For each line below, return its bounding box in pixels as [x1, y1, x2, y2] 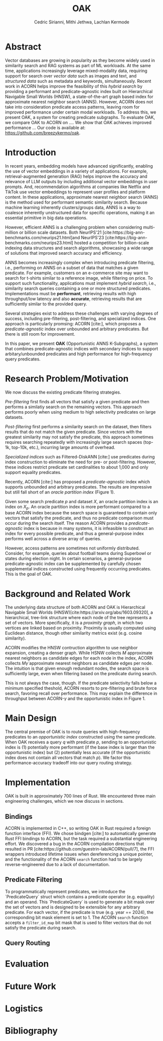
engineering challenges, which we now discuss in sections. [5, 798, 124, 804]
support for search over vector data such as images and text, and [5, 73, 137, 78]
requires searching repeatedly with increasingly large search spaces [5, 439, 143, 445]
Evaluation [5, 958, 49, 969]
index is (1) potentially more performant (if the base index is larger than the [5, 744, 155, 750]
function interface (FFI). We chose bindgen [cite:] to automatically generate [5, 830, 157, 836]
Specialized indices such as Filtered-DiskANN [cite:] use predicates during [5, 454, 155, 459]
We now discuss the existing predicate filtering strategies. [5, 389, 122, 395]
